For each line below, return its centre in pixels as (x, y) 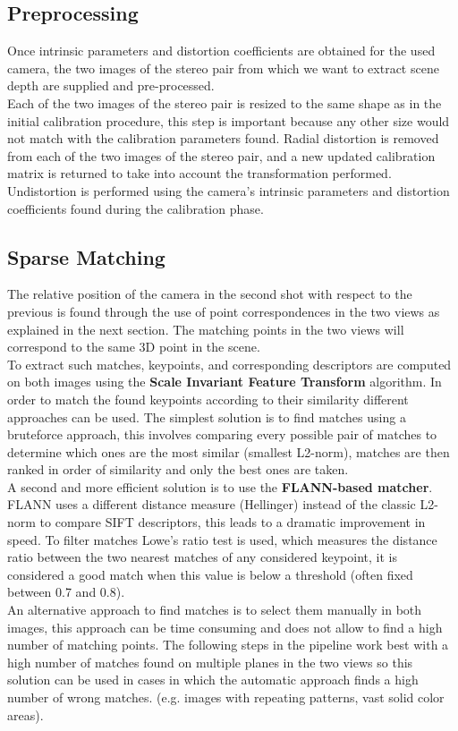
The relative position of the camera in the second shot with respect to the (210, 294)
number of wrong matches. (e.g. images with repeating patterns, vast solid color (226, 697)
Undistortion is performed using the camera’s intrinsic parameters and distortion (229, 190)
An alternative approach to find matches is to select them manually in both (215, 610)
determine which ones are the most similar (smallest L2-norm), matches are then (229, 451)
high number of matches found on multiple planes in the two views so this (210, 662)
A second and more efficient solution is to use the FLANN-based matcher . (220, 486)
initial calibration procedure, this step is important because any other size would (229, 120)
